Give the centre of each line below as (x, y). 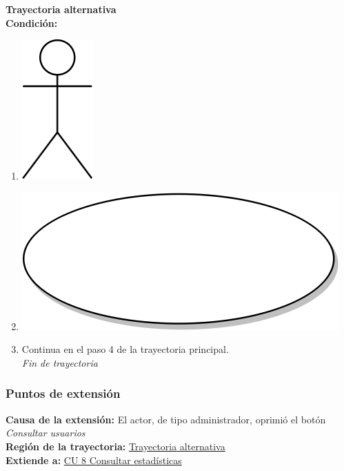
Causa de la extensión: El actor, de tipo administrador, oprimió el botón (166, 419)
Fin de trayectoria (60, 362)
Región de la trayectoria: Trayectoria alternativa (115, 446)
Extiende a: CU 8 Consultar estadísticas (94, 460)
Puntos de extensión (63, 393)
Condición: (32, 22)
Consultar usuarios (45, 433)
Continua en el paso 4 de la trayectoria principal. (125, 349)
